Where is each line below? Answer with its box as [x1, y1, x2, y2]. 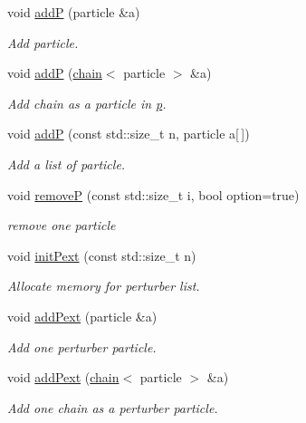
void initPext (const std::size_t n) [7, 245, 196, 264]
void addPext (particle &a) [7, 306, 158, 325]
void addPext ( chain [7, 368, 120, 387]
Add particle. [7, 33, 79, 52]
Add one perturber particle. [7, 337, 157, 356]
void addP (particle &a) [7, 3, 140, 21]
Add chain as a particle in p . [7, 93, 167, 112]
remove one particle [7, 216, 116, 235]
